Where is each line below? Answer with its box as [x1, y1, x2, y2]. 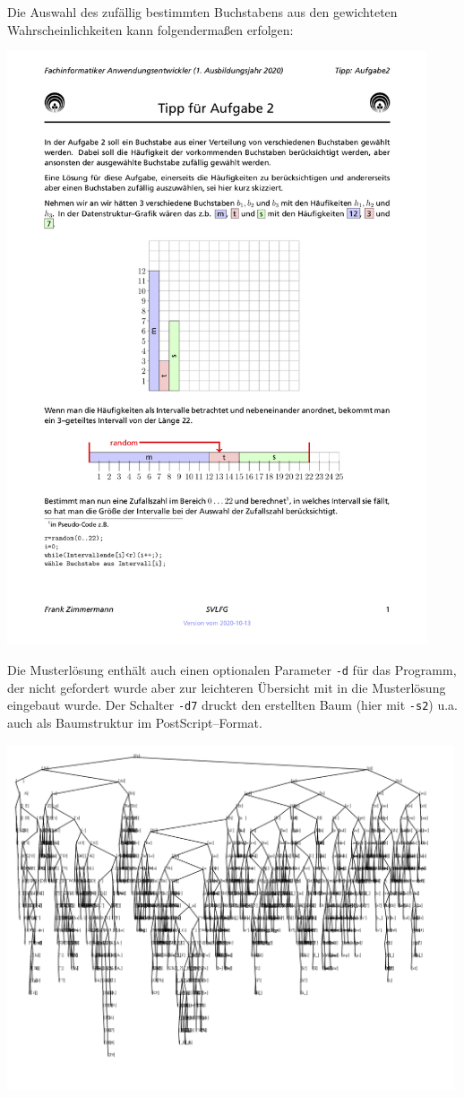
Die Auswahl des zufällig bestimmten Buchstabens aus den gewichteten [7, 3, 398, 21]
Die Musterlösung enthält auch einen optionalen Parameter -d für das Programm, [7, 661, 457, 679]
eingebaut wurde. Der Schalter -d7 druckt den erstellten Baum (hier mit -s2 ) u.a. [7, 695, 458, 714]
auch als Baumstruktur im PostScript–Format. [7, 713, 262, 731]
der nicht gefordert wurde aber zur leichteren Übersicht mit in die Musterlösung [7, 678, 446, 696]
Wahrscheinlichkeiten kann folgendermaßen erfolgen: [7, 20, 294, 39]
